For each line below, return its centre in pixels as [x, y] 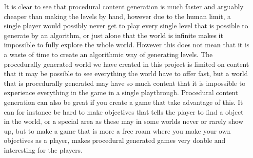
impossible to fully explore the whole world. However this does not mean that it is [127, 45]
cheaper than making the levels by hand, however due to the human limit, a [117, 16]
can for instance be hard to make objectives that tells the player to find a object [124, 111]
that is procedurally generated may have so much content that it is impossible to [125, 83]
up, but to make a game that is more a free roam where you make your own [117, 130]
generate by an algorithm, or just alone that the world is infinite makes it [114, 35]
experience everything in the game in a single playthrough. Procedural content [121, 92]
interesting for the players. [43, 149]
